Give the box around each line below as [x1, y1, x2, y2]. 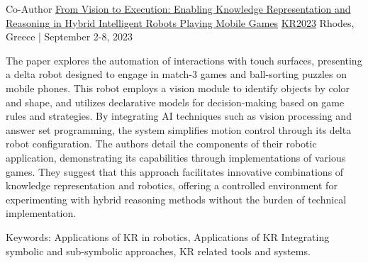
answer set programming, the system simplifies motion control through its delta [6, 122, 352, 137]
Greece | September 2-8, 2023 [6, 29, 133, 44]
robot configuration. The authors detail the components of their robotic [6, 136, 317, 151]
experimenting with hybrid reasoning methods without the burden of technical [6, 191, 347, 206]
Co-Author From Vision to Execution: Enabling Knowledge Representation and [6, 1, 351, 16]
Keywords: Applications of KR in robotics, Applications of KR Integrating [6, 229, 330, 244]
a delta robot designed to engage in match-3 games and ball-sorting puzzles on [6, 67, 347, 82]
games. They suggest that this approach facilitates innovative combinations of [6, 164, 344, 179]
